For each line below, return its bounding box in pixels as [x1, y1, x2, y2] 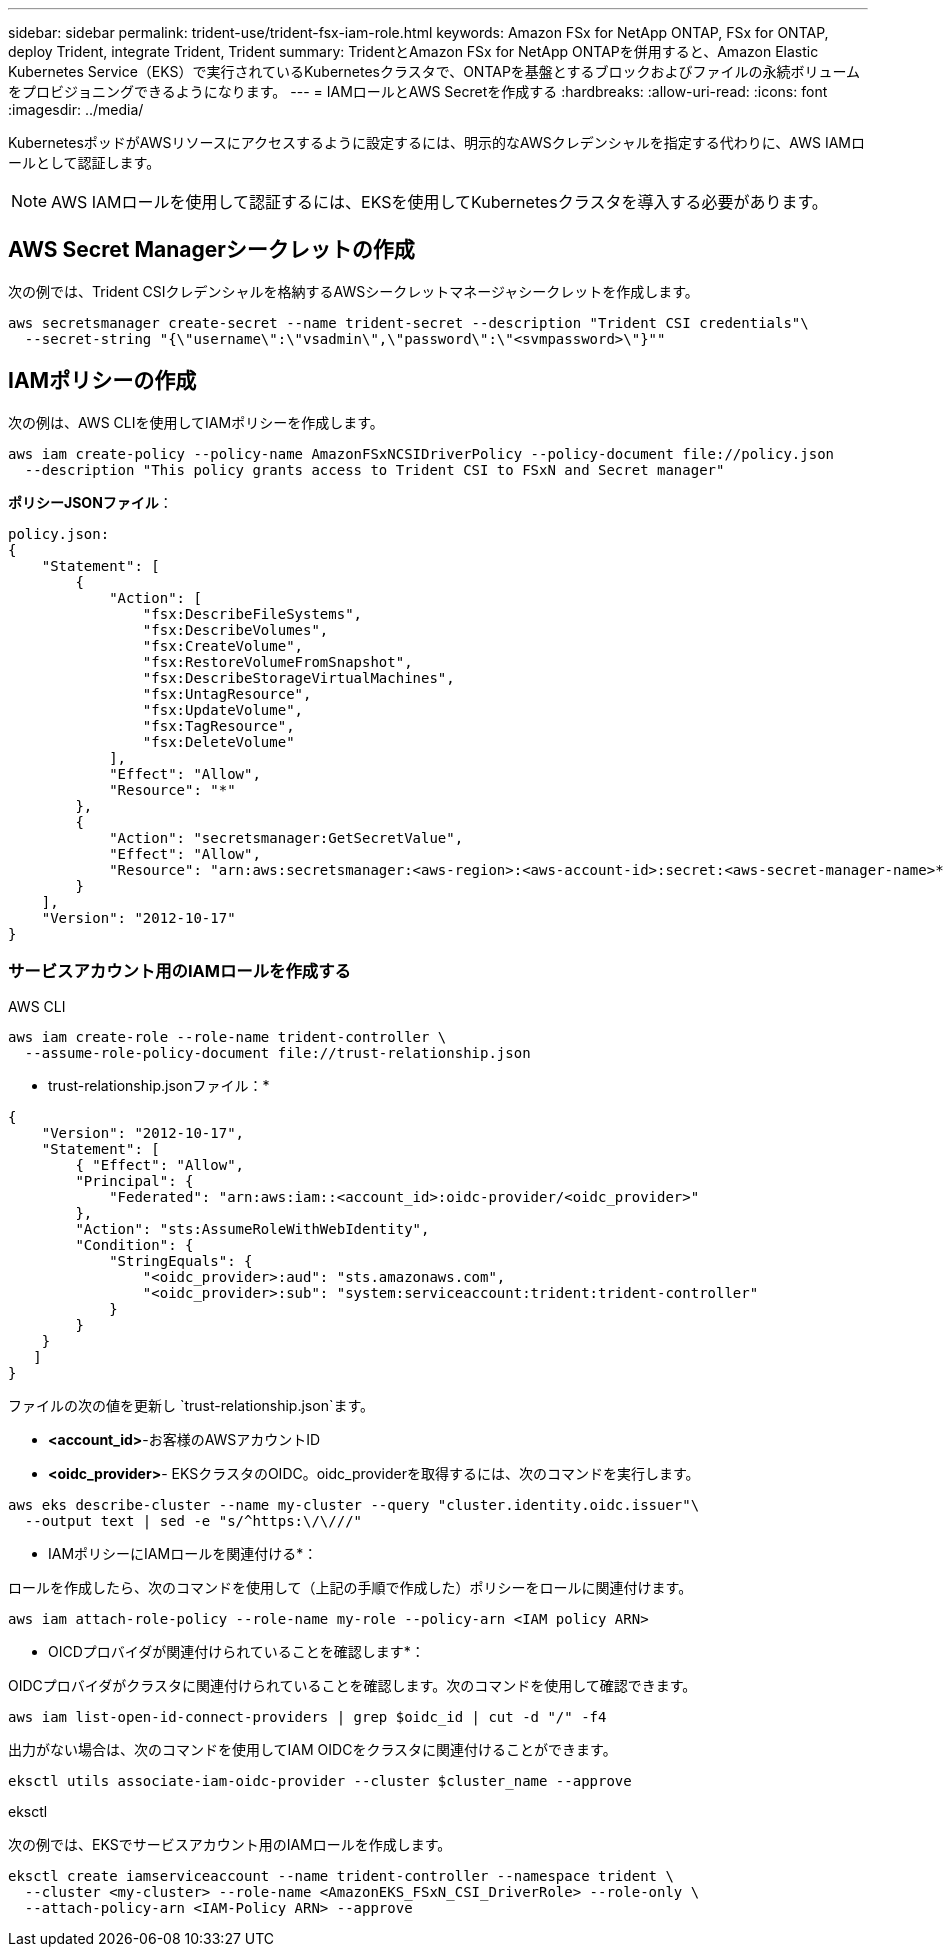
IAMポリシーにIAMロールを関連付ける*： [48, 1545, 318, 1563]
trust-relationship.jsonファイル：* [48, 1077, 270, 1095]
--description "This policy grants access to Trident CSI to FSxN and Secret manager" [24, 461, 725, 478]
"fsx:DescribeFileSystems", [142, 605, 363, 622]
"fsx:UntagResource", [142, 685, 312, 702]
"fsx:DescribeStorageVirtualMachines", [142, 669, 455, 686]
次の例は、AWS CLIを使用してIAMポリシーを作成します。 [8, 413, 384, 431]
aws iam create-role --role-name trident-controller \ [8, 1029, 447, 1046]
